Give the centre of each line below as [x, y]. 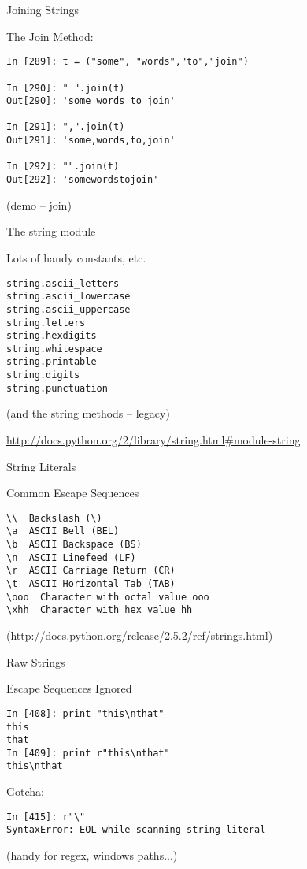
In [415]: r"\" [46, 817]
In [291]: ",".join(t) [66, 127]
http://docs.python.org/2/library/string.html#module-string [153, 440]
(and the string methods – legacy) [88, 413]
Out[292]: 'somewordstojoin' [83, 180]
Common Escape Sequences [73, 493]
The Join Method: [50, 36]
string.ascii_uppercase [68, 309]
